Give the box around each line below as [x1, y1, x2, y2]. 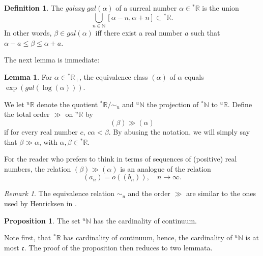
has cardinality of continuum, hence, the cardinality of [63, 232, 232, 243]
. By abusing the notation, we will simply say [108, 126, 250, 137]
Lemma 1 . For [4, 71, 52, 82]
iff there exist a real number [95, 27, 183, 38]
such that [191, 27, 220, 38]
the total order [4, 109, 50, 119]
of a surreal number [115, 3, 177, 13]
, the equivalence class [79, 71, 148, 82]
